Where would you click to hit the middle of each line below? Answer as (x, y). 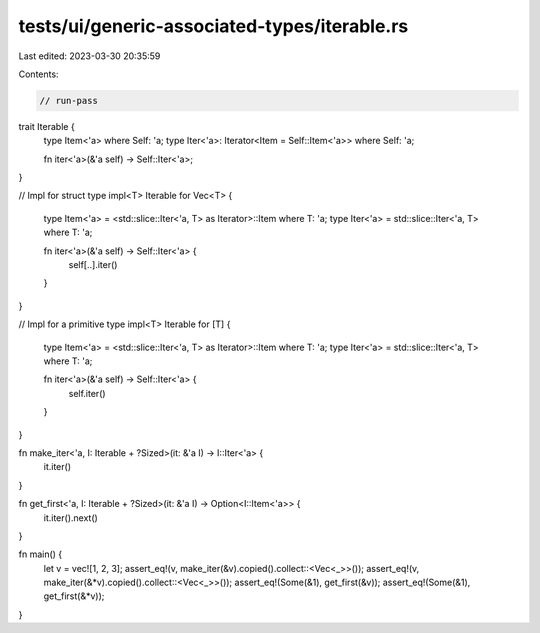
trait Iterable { (46, 126)
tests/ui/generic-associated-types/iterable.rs (213, 26)
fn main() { (40, 554)
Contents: (38, 74)
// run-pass (69, 100)
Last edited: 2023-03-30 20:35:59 (89, 56)
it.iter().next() (71, 517)
